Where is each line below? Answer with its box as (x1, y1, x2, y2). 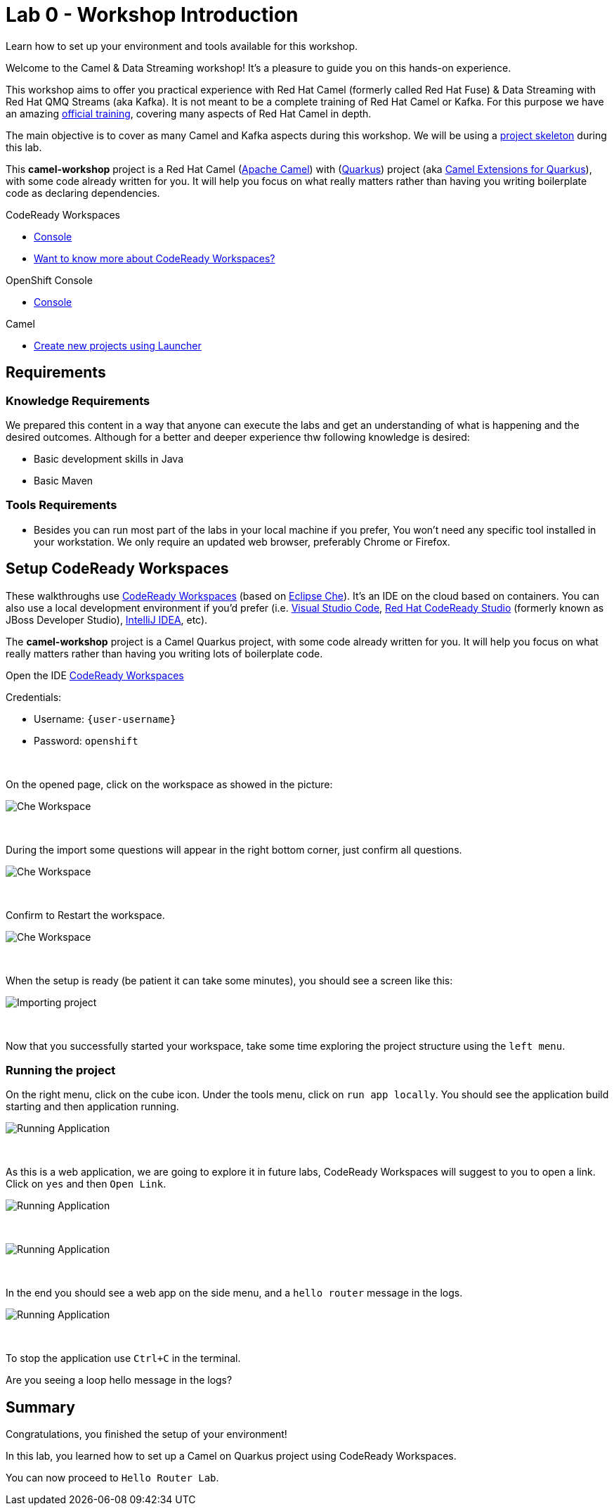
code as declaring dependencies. (6, 186, 160, 199)
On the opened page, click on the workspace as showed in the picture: (6, 778, 333, 790)
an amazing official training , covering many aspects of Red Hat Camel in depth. (6, 107, 372, 120)
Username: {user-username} (34, 712, 176, 725)
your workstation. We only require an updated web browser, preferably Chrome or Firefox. (34, 535, 450, 548)
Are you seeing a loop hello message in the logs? (6, 1374, 233, 1387)
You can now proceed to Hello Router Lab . (6, 1472, 219, 1484)
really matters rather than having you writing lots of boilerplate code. (6, 647, 323, 660)
